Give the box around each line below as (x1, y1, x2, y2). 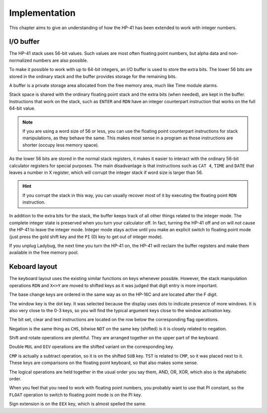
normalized (9, 57, 32, 63)
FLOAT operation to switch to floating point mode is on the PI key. (9, 392, 142, 398)
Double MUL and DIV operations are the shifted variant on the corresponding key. (9, 344, 174, 350)
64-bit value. (9, 105, 36, 111)
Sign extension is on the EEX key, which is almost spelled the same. (9, 401, 147, 407)
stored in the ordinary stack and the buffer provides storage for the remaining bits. (9, 73, 177, 79)
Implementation (9, 7, 76, 18)
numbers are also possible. (33, 57, 89, 63)
